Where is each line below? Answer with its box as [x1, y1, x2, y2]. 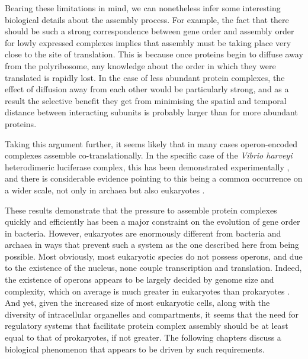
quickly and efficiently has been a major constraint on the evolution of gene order [5, 215, 300, 228]
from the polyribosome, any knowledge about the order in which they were [5, 59, 276, 72]
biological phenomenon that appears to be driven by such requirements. [5, 342, 265, 355]
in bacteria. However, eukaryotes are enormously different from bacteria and [5, 227, 281, 239]
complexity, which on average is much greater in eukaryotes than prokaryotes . [5, 284, 290, 297]
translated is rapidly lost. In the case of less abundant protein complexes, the [5, 71, 285, 83]
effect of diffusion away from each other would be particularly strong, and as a [5, 83, 289, 95]
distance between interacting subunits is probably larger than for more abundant [5, 106, 298, 118]
